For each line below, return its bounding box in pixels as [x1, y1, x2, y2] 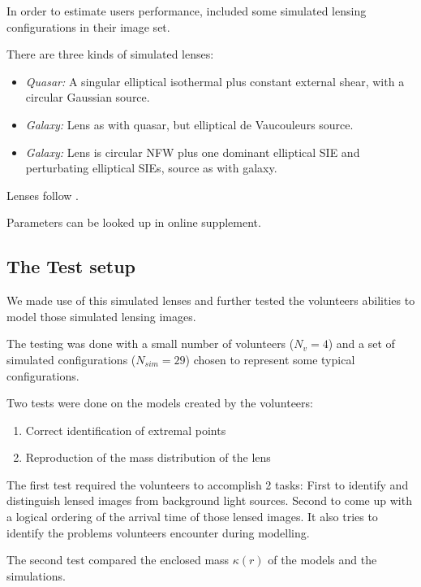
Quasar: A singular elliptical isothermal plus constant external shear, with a [25, 72, 405, 89]
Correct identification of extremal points [25, 421, 226, 438]
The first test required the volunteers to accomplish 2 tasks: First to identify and [6, 476, 409, 493]
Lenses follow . [6, 186, 79, 203]
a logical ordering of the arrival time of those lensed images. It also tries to [6, 508, 378, 525]
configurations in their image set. [6, 18, 170, 35]
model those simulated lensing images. [6, 307, 196, 324]
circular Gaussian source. [25, 89, 150, 106]
